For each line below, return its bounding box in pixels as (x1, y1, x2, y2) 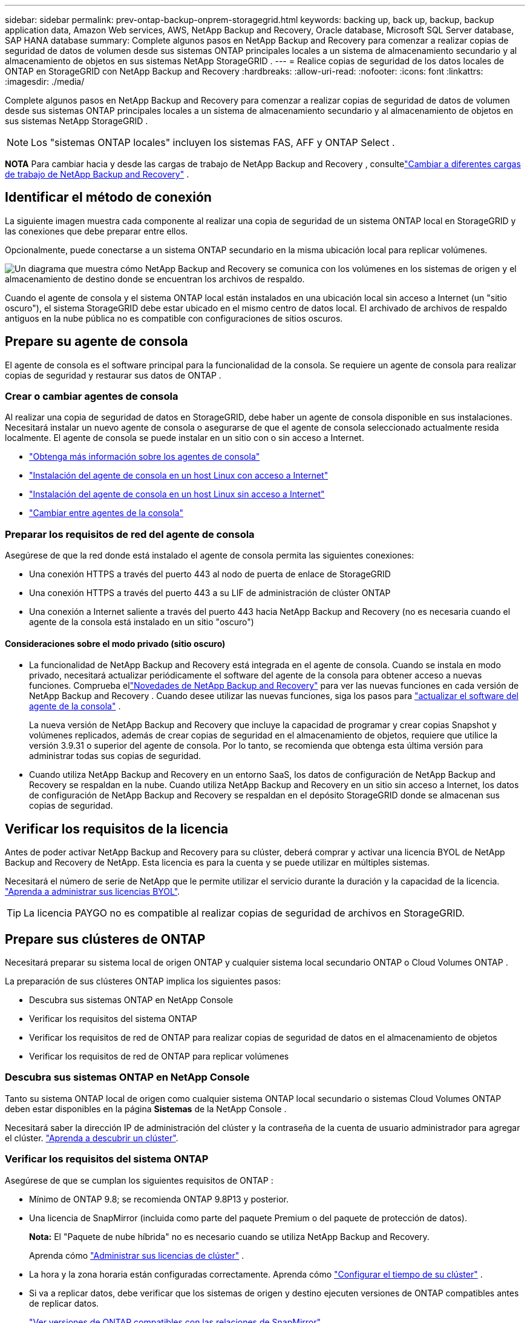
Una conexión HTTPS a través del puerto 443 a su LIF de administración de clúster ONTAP (29, 588, 391, 598)
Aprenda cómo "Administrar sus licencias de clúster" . (29, 1250, 244, 1261)
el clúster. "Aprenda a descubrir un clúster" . (5, 1132, 178, 1143)
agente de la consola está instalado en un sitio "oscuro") (29, 617, 254, 628)
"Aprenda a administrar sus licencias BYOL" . (5, 886, 180, 897)
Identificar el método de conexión (5, 190, 212, 205)
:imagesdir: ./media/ (5, 76, 85, 87)
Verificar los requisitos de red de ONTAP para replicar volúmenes (29, 1051, 289, 1062)
